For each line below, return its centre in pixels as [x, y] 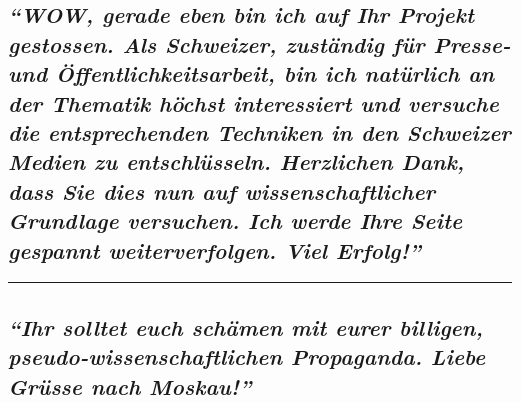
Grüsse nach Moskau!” [130, 385]
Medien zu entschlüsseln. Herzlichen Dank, [236, 161]
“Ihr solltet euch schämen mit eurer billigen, [245, 326]
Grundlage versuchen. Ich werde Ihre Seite [235, 220]
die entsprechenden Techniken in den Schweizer [259, 131]
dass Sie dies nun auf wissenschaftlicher [222, 190]
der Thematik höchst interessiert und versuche [253, 102]
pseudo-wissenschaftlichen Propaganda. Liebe [247, 356]
